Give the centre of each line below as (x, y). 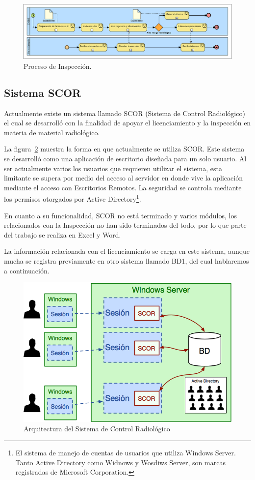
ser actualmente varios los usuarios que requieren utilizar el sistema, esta (113, 168)
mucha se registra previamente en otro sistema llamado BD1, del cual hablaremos (127, 260)
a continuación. (27, 270)
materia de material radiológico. (52, 132)
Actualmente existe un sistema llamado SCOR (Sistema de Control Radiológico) (125, 113)
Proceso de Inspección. (58, 66)
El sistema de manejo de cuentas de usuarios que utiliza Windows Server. (126, 452)
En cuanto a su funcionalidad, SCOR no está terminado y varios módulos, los (120, 215)
